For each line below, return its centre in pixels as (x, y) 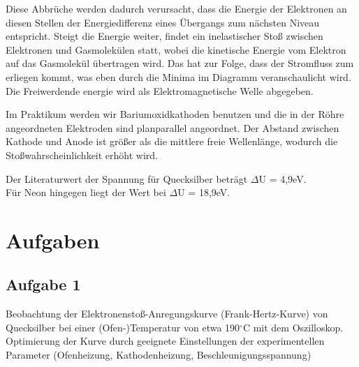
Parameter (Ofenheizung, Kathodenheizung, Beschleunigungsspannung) (159, 355)
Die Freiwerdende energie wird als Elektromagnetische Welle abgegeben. (160, 90)
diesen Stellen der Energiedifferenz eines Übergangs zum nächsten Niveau (163, 22)
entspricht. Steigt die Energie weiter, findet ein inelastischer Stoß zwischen (164, 36)
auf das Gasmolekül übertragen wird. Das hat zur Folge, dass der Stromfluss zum (180, 63)
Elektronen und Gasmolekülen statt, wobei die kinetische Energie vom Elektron (176, 49)
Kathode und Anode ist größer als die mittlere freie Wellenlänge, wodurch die (172, 141)
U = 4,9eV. (283, 178)
